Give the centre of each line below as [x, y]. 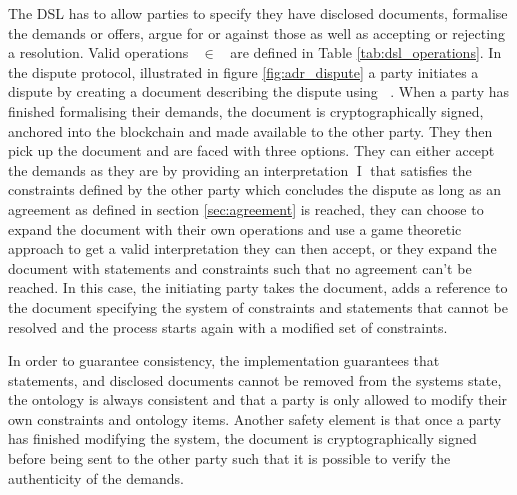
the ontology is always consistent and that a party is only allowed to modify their [258, 399]
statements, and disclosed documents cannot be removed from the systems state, [255, 379]
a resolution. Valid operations [98, 52]
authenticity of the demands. [96, 477]
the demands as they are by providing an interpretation [178, 169]
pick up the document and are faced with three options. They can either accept [251, 150]
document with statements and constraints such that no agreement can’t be [240, 267]
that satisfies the [421, 169]
